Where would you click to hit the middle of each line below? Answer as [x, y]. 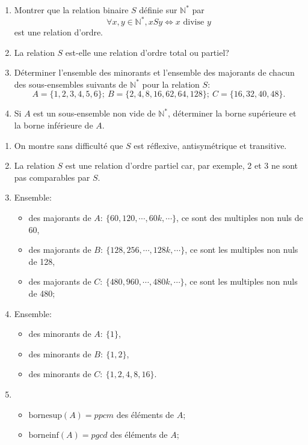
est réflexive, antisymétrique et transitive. [210, 145]
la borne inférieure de [54, 125]
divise [194, 23]
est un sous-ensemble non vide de [94, 113]
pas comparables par [52, 177]
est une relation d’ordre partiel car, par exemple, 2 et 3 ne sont [181, 165]
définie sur [158, 10]
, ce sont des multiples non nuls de [240, 218]
